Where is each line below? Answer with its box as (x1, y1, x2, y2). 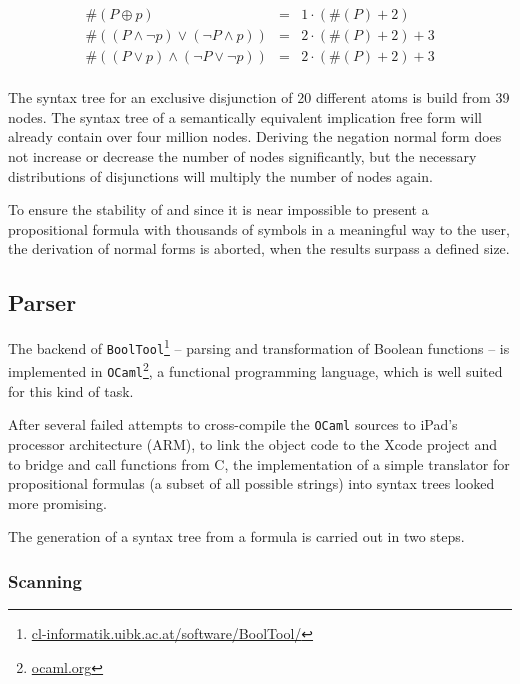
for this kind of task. (8, 380, 134, 401)
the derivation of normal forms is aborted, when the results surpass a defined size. (8, 238, 510, 259)
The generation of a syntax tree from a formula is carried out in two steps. (8, 526, 465, 547)
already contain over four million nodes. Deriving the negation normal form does (8, 126, 502, 147)
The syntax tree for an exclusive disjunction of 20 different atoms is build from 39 (8, 87, 510, 108)
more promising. (8, 492, 107, 513)
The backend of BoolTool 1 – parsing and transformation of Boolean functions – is (8, 335, 510, 358)
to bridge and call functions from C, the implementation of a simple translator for (8, 453, 510, 474)
